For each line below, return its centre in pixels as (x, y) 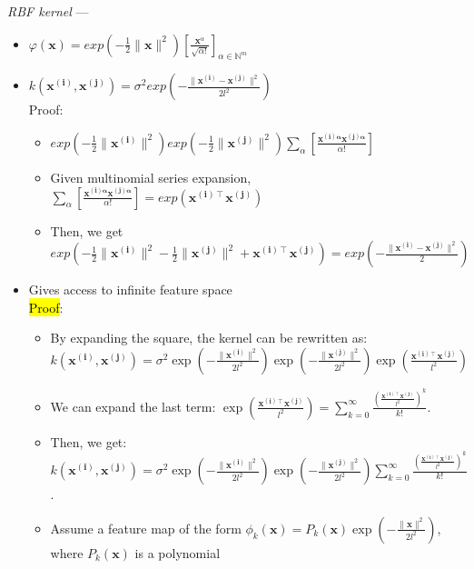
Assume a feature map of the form (146, 528)
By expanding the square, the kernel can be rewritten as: (209, 338)
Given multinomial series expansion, (151, 177)
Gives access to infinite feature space (130, 289)
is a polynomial (178, 552)
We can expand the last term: (133, 406)
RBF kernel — (48, 11)
